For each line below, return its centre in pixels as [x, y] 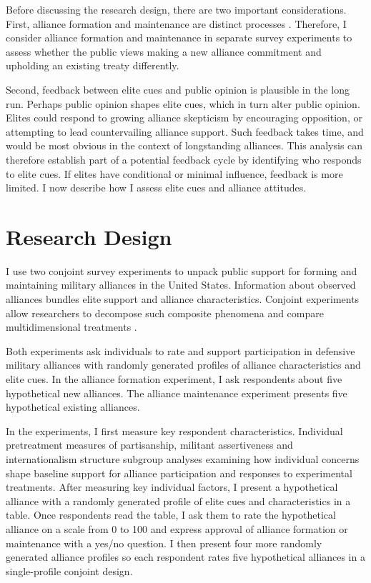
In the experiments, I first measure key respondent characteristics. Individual [174, 430]
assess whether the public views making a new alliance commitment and [164, 51]
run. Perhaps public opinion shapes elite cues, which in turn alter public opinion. [183, 103]
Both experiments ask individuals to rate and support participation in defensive [180, 350]
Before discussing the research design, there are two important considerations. [176, 9]
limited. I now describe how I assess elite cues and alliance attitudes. [156, 188]
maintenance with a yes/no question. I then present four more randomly [164, 543]
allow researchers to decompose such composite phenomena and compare [165, 313]
